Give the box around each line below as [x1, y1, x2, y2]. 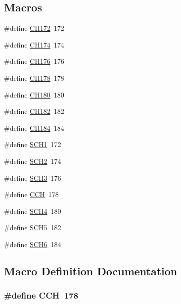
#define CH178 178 [4, 72, 64, 83]
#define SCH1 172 [4, 139, 61, 150]
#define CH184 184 [4, 122, 64, 133]
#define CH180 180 [4, 89, 64, 100]
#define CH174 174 [4, 39, 64, 50]
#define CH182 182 [4, 106, 64, 116]
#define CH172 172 [4, 23, 64, 33]
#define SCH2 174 [4, 155, 61, 166]
